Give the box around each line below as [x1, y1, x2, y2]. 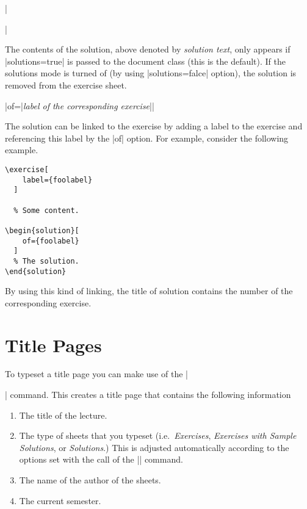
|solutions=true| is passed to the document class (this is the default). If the [5, 54, 286, 67]
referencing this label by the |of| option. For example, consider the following [5, 131, 289, 144]
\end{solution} [5, 267, 67, 276]
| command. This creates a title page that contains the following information [5, 388, 291, 401]
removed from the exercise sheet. [5, 78, 127, 91]
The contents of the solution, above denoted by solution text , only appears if [5, 43, 291, 56]
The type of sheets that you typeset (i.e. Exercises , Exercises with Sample [19, 429, 297, 442]
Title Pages [5, 332, 102, 357]
